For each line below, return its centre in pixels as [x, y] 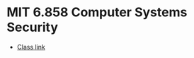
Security [32, 27]
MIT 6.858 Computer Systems [97, 12]
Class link [31, 47]
